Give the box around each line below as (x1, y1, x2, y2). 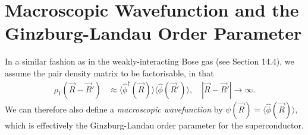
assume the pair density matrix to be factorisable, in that (5, 66, 214, 79)
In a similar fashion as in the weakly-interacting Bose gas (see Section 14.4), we (5, 55, 294, 67)
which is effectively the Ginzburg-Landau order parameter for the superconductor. (5, 118, 304, 131)
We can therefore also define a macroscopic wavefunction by (5, 102, 223, 115)
